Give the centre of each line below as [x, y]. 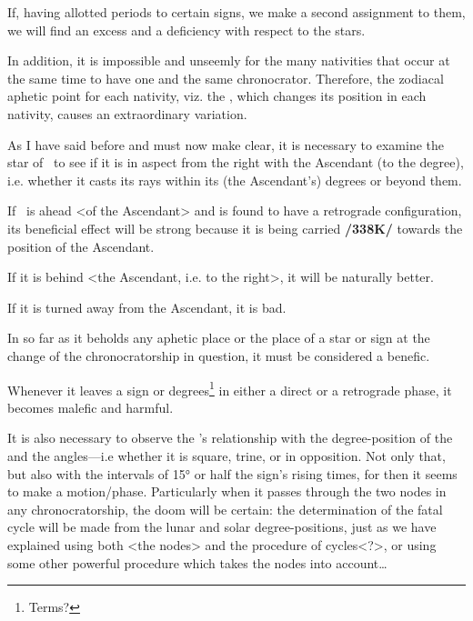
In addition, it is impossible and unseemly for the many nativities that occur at [229, 60]
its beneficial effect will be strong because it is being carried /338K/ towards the [235, 228]
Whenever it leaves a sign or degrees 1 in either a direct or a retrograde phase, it [230, 388]
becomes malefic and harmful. [91, 407]
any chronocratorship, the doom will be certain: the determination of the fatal [225, 509]
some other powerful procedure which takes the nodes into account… [197, 562]
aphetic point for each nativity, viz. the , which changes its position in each [217, 96]
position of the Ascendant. [81, 246]
